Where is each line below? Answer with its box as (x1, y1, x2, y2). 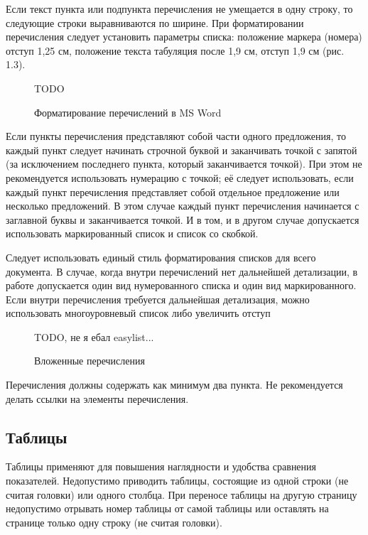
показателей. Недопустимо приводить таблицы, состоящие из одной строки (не (6, 473, 349, 488)
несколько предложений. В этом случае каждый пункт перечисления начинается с (6, 198, 359, 213)
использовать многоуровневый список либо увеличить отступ (6, 306, 271, 320)
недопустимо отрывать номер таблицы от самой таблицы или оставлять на (6, 501, 329, 516)
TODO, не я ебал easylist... (34, 329, 154, 344)
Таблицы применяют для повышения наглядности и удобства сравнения (6, 459, 317, 474)
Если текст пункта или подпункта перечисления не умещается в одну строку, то (6, 1, 353, 16)
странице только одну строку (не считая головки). (6, 514, 222, 529)
